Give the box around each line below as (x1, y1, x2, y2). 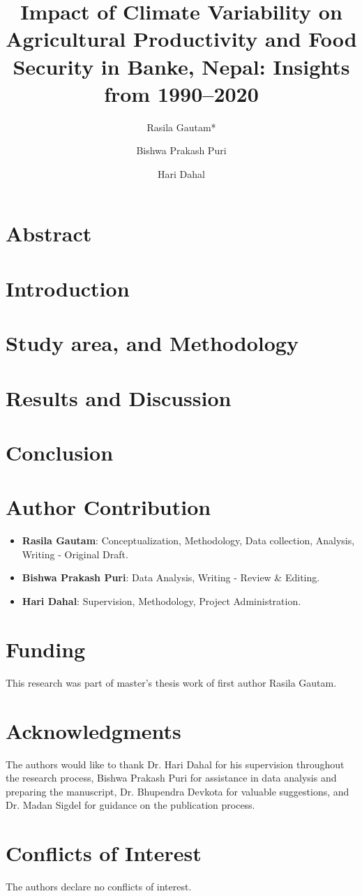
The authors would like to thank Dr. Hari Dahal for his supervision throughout (6, 756, 345, 771)
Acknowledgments (6, 716, 181, 745)
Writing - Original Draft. (22, 546, 128, 561)
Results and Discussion (6, 383, 232, 412)
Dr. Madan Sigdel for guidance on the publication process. (6, 798, 255, 812)
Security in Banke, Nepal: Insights (13, 52, 350, 80)
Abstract (6, 219, 92, 248)
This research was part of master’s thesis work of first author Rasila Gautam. (6, 675, 337, 689)
